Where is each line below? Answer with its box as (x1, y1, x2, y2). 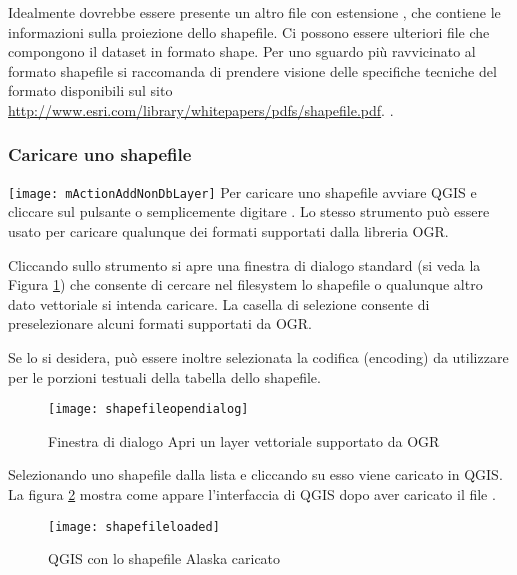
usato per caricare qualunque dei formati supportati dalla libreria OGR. (8, 221, 449, 242)
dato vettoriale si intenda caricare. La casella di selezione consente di (8, 293, 430, 314)
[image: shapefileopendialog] (48, 402, 249, 417)
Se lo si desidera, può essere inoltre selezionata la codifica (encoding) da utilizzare (8, 347, 509, 367)
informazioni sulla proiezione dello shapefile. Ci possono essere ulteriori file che (8, 21, 490, 42)
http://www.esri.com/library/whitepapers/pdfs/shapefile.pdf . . (8, 99, 394, 120)
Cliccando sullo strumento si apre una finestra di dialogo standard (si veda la (8, 254, 481, 275)
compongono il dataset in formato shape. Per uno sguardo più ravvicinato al (8, 41, 476, 62)
